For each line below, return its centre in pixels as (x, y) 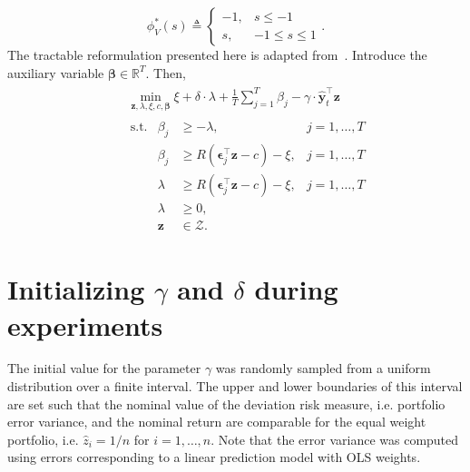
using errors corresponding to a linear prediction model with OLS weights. (214, 457)
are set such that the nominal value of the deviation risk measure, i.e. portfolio (226, 403)
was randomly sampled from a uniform (323, 368)
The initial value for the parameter (104, 368)
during (296, 289)
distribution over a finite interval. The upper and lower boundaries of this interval (235, 386)
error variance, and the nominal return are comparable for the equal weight (217, 422)
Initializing (76, 289)
